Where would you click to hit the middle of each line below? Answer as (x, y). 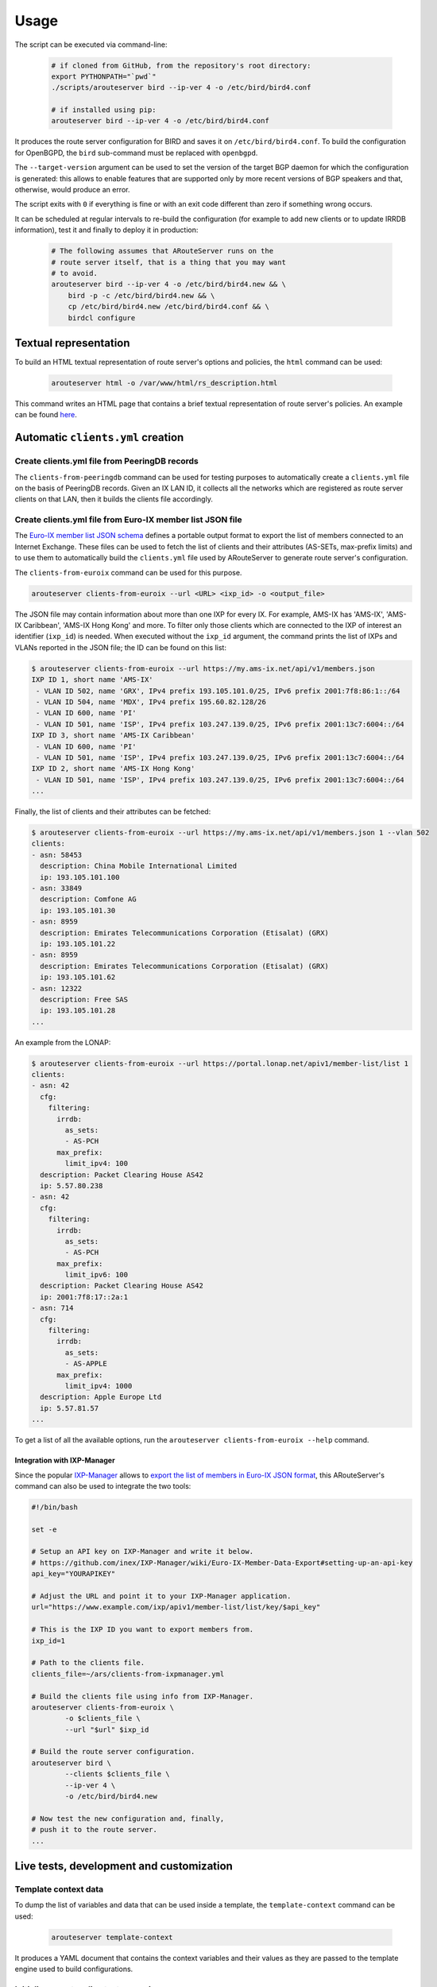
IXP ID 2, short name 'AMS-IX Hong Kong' (113, 769)
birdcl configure (102, 318)
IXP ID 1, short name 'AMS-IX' (93, 680)
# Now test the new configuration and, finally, (128, 1819)
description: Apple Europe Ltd (101, 1397)
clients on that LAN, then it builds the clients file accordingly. (114, 499)
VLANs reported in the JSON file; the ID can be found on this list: (120, 647)
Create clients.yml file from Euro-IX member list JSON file (128, 520)
